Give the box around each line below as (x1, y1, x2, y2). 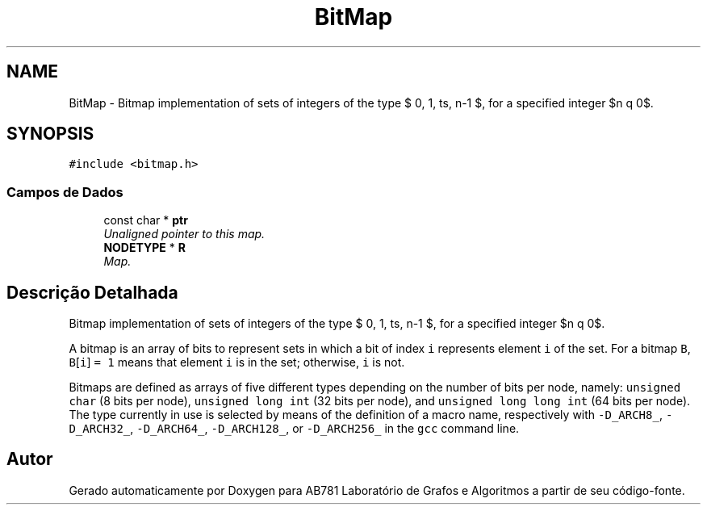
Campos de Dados (6, 183, 123, 200)
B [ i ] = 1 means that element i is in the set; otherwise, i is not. (69, 355, 405, 370)
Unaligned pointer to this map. (103, 227, 266, 241)
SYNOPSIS (6, 124, 94, 145)
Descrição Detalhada (6, 282, 178, 303)
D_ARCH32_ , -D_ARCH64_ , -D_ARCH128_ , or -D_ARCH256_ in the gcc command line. (69, 421, 520, 436)
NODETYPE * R (103, 241, 186, 255)
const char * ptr (103, 213, 188, 228)
